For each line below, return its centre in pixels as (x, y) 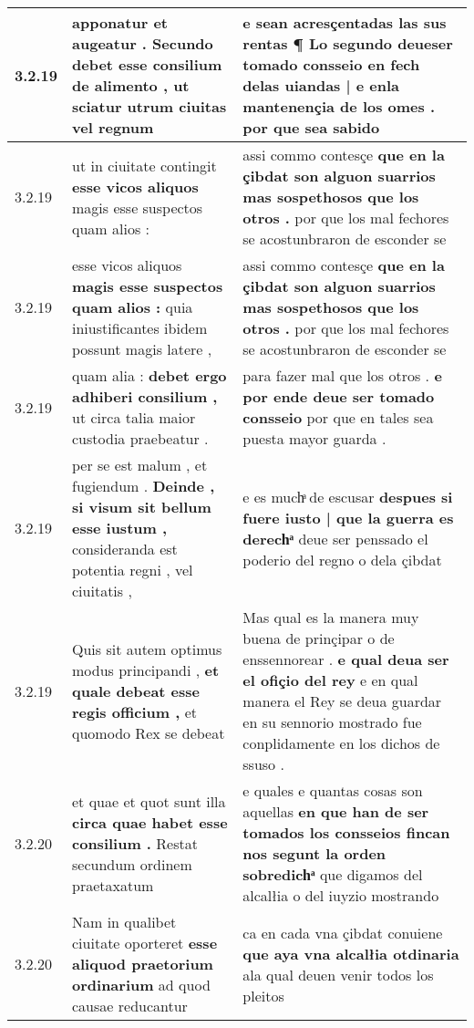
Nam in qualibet (124, 922)
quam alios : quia (133, 307)
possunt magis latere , (142, 349)
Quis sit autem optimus (147, 649)
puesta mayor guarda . (314, 438)
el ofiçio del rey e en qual (330, 680)
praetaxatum (113, 885)
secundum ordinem (132, 864)
